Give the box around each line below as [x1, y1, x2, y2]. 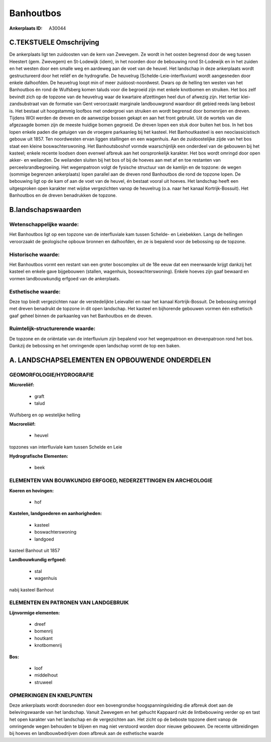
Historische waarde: [9, 251, 60, 258]
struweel [34, 679, 53, 685]
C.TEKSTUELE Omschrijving [9, 38, 100, 47]
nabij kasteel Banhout [9, 586, 54, 592]
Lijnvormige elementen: [9, 610, 60, 616]
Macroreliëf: [9, 421, 36, 427]
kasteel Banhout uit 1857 [9, 547, 60, 553]
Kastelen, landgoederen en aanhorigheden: [9, 510, 102, 516]
